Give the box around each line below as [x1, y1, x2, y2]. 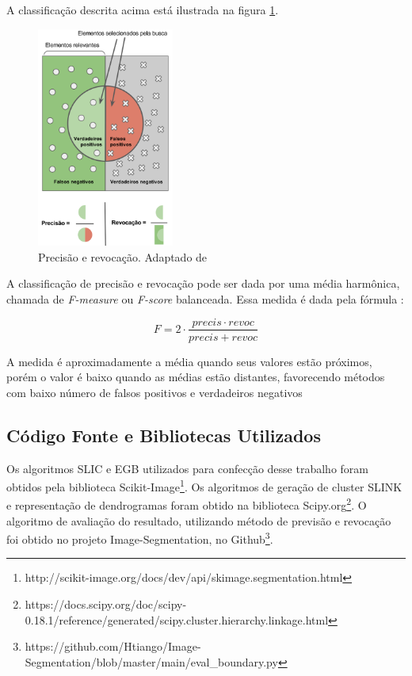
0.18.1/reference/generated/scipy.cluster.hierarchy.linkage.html [25, 611, 329, 628]
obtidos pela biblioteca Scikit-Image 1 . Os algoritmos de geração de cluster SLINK [6, 476, 402, 495]
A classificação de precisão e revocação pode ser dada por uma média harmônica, [6, 275, 400, 292]
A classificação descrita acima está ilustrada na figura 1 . [6, 2, 279, 17]
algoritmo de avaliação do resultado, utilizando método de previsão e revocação [6, 512, 391, 529]
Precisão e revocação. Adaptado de [38, 248, 208, 265]
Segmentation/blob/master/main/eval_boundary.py [25, 653, 278, 670]
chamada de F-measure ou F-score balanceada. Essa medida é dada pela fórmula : [6, 290, 404, 307]
